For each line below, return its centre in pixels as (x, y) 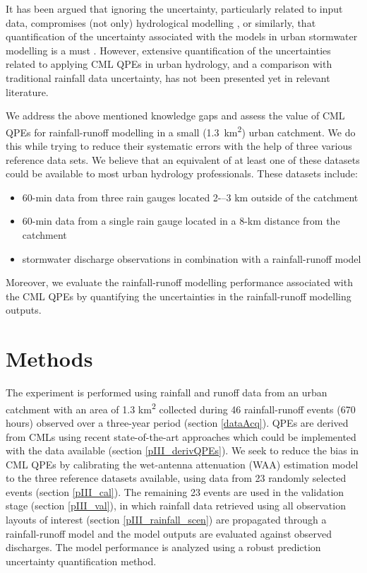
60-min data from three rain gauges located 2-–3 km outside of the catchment (190, 197)
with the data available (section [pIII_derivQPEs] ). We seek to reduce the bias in (182, 450)
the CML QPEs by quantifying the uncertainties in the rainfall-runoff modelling (179, 296)
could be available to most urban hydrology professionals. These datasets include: (182, 173)
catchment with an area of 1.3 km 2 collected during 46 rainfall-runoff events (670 (181, 408)
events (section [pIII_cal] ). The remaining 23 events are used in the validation (175, 491)
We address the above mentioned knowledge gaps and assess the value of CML (175, 116)
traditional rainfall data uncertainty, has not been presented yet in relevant (168, 77)
